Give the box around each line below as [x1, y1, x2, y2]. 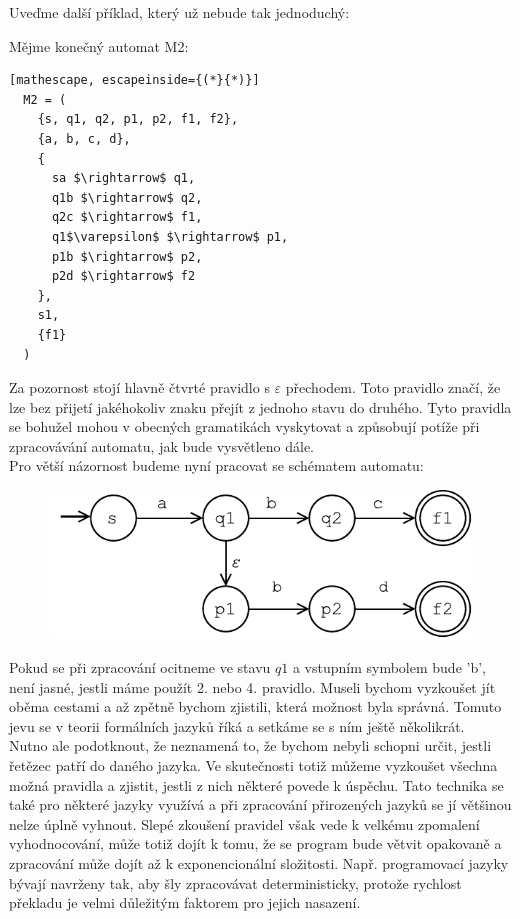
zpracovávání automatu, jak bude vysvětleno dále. [9, 435, 315, 456]
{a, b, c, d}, [37, 131, 131, 146]
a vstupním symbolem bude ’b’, [292, 657, 486, 677]
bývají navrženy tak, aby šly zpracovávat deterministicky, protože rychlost [9, 872, 462, 893]
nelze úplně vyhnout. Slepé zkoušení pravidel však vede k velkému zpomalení [9, 813, 480, 834]
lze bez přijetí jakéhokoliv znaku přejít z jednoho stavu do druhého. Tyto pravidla [9, 396, 512, 417]
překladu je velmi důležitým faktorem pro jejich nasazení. [9, 892, 361, 913]
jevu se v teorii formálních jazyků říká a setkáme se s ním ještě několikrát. [9, 715, 465, 736]
